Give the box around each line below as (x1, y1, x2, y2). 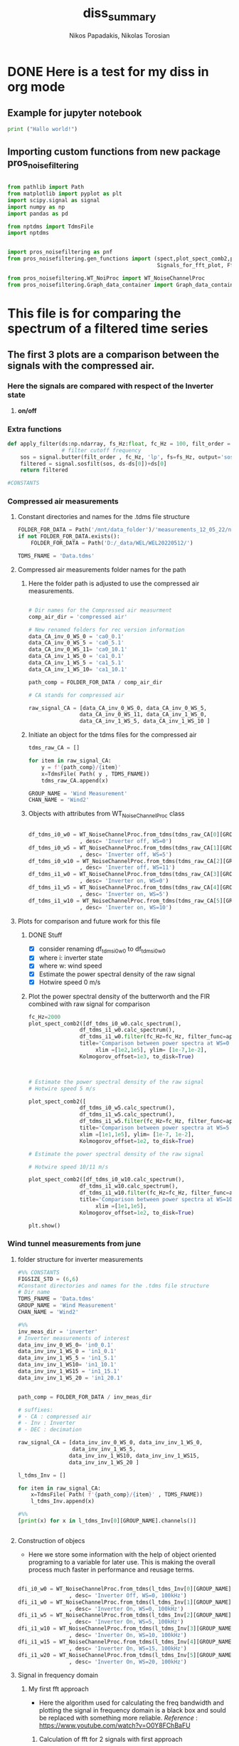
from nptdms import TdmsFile (7, 223, 94, 230)
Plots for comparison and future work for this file (17, 916, 161, 925)
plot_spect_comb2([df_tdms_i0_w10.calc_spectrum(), (28, 1176, 185, 1183)
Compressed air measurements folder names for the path (17, 565, 186, 574)
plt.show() (28, 1222, 61, 1229)
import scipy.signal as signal (7, 197, 100, 204)
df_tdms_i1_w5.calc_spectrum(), (79, 1111, 176, 1119)
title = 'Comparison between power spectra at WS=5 (79, 1124, 230, 1131)
